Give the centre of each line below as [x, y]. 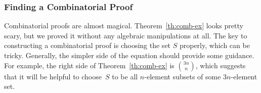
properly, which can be [214, 45]
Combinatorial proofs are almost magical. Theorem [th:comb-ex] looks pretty [124, 26]
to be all [125, 76]
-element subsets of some [183, 76]
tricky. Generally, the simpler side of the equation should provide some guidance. [129, 55]
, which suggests [221, 65]
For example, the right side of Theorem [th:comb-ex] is [89, 65]
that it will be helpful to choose [53, 76]
